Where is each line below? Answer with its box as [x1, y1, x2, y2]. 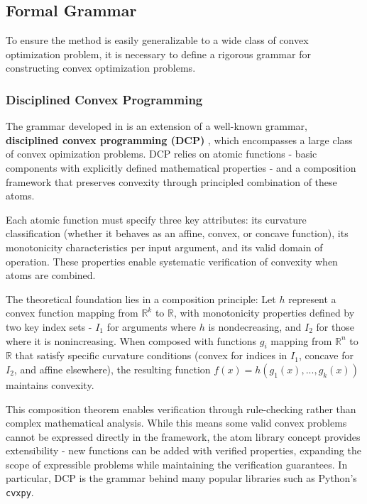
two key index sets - [6, 319, 92, 334]
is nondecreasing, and [208, 319, 302, 334]
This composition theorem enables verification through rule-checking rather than [6, 401, 356, 416]
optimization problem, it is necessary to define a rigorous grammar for [6, 46, 311, 61]
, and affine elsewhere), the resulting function [13, 361, 211, 376]
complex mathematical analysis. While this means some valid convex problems [6, 415, 347, 430]
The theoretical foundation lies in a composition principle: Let [6, 291, 276, 306]
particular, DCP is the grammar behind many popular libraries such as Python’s [6, 471, 357, 486]
